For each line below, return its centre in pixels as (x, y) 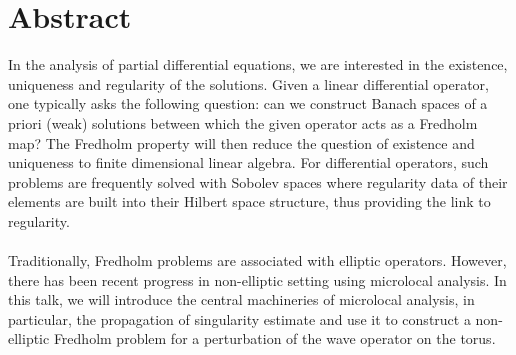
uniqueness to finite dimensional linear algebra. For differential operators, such (248, 162)
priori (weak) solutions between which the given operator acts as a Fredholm (243, 122)
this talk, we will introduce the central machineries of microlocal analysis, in (241, 299)
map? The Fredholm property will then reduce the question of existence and (241, 142)
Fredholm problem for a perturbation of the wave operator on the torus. (274, 338)
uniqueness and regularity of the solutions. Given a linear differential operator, (248, 83)
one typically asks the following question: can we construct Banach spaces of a (248, 103)
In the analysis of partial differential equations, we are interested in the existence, (258, 64)
